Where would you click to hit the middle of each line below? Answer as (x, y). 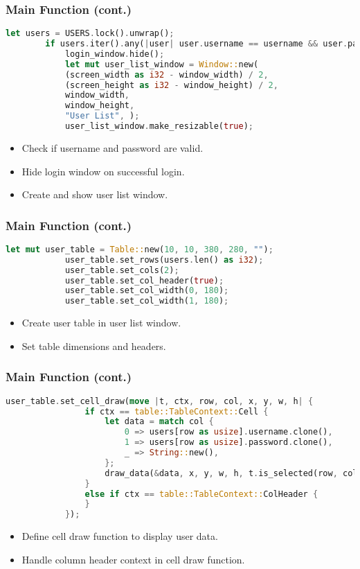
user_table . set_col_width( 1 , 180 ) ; (147, 301)
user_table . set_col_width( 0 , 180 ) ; (147, 291)
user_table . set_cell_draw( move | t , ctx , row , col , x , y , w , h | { (160, 401)
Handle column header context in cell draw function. (133, 559)
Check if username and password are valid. (112, 147)
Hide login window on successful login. (103, 171)
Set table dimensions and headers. (94, 345)
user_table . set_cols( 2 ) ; (122, 270)
